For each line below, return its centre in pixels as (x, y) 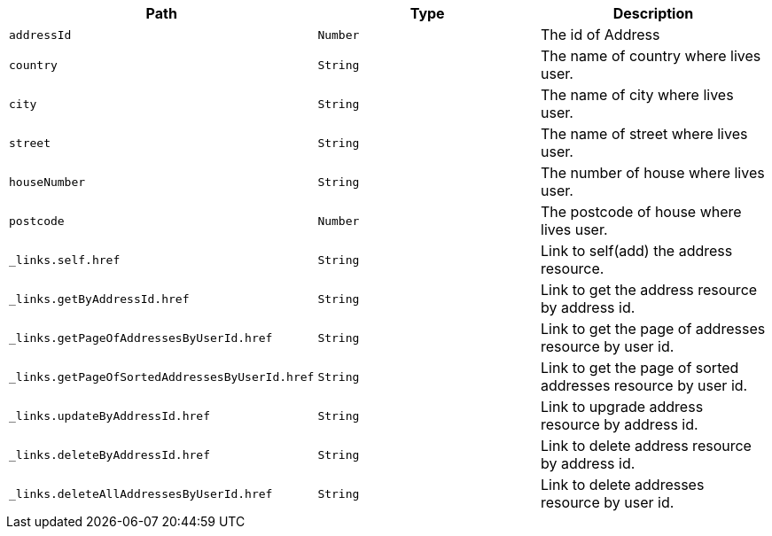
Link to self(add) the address (637, 251)
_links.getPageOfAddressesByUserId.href (141, 338)
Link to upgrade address (622, 407)
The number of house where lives (653, 173)
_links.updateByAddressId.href (109, 416)
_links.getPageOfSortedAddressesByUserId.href (162, 377)
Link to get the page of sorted (640, 368)
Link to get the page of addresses (653, 329)
